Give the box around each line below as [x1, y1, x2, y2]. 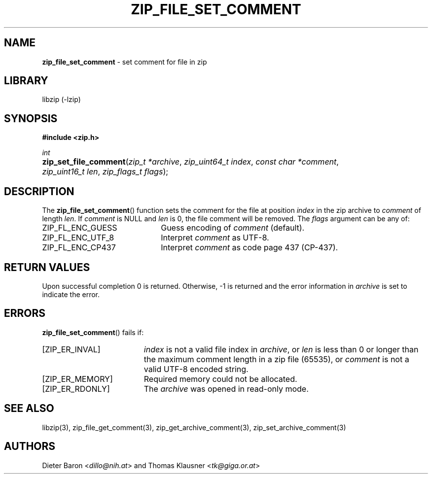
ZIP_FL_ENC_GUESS [42, 223, 117, 233]
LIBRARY [4, 74, 48, 87]
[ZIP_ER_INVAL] [42, 344, 101, 354]
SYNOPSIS [4, 112, 58, 125]
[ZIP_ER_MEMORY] [42, 374, 113, 384]
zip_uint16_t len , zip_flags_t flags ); [42, 167, 169, 177]
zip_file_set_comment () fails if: [42, 328, 144, 337]
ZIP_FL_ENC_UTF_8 [42, 233, 114, 243]
